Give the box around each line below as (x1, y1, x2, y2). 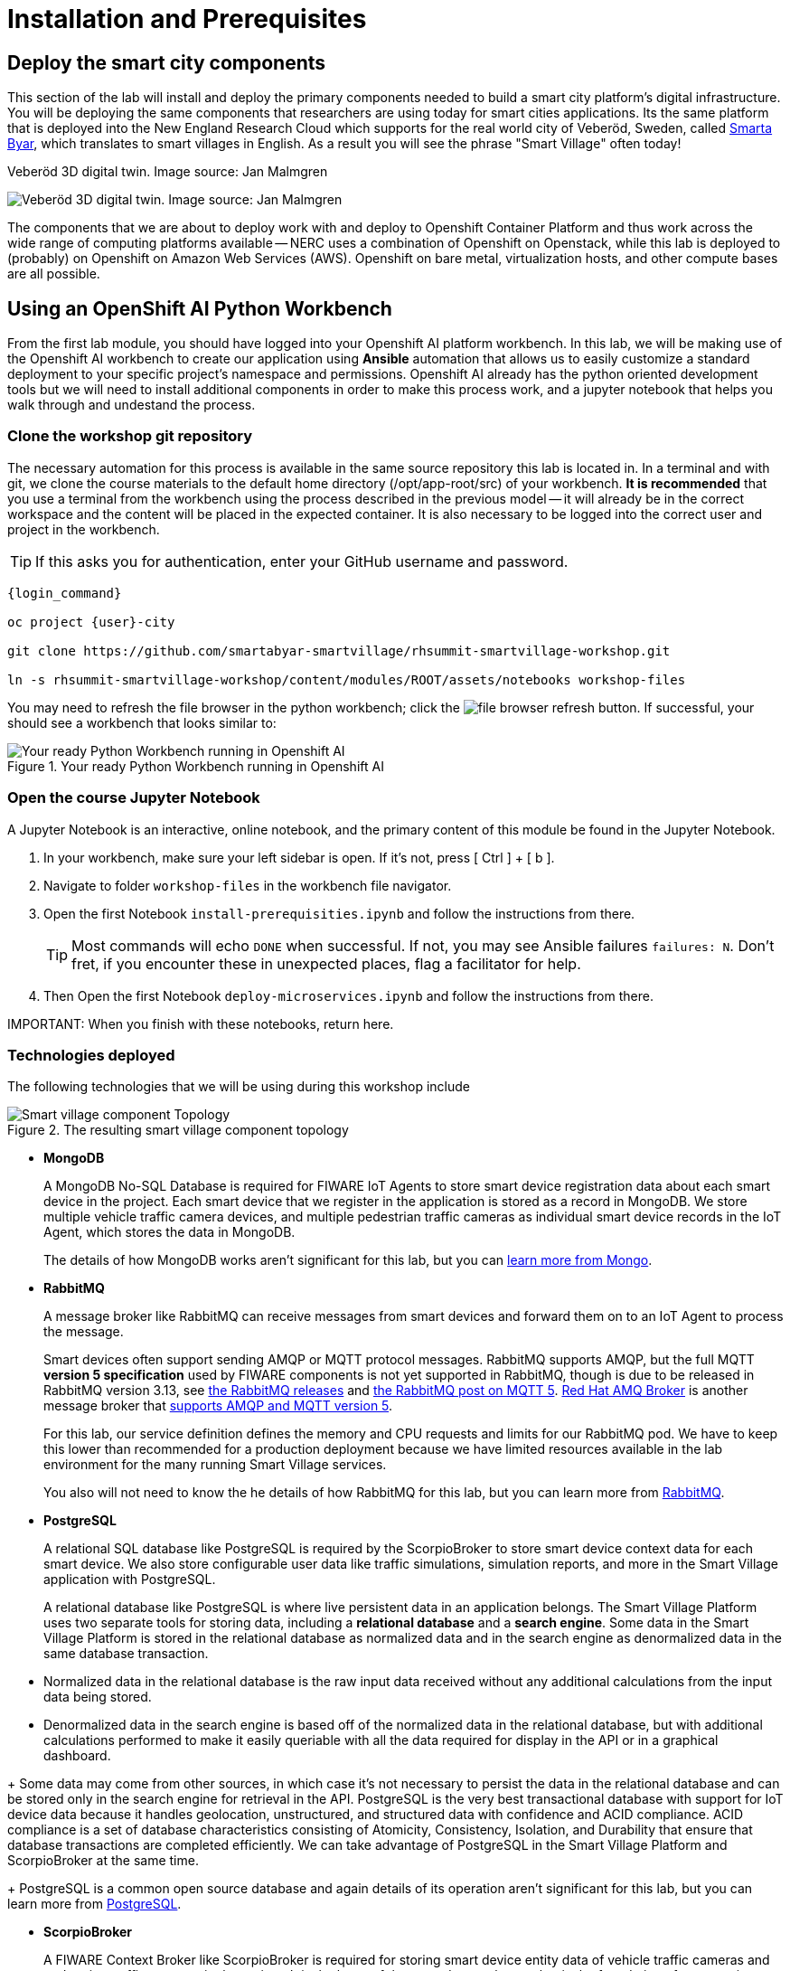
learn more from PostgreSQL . (7, 1896, 182, 1912)
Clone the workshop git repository (7, 427, 253, 446)
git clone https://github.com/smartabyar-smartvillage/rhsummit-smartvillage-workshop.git (7, 643, 671, 658)
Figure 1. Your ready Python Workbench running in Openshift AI (7, 758, 384, 774)
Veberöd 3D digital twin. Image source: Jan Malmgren (7, 164, 328, 180)
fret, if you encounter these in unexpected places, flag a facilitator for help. (71, 954, 581, 973)
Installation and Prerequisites (7, 4, 367, 34)
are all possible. (7, 266, 100, 282)
